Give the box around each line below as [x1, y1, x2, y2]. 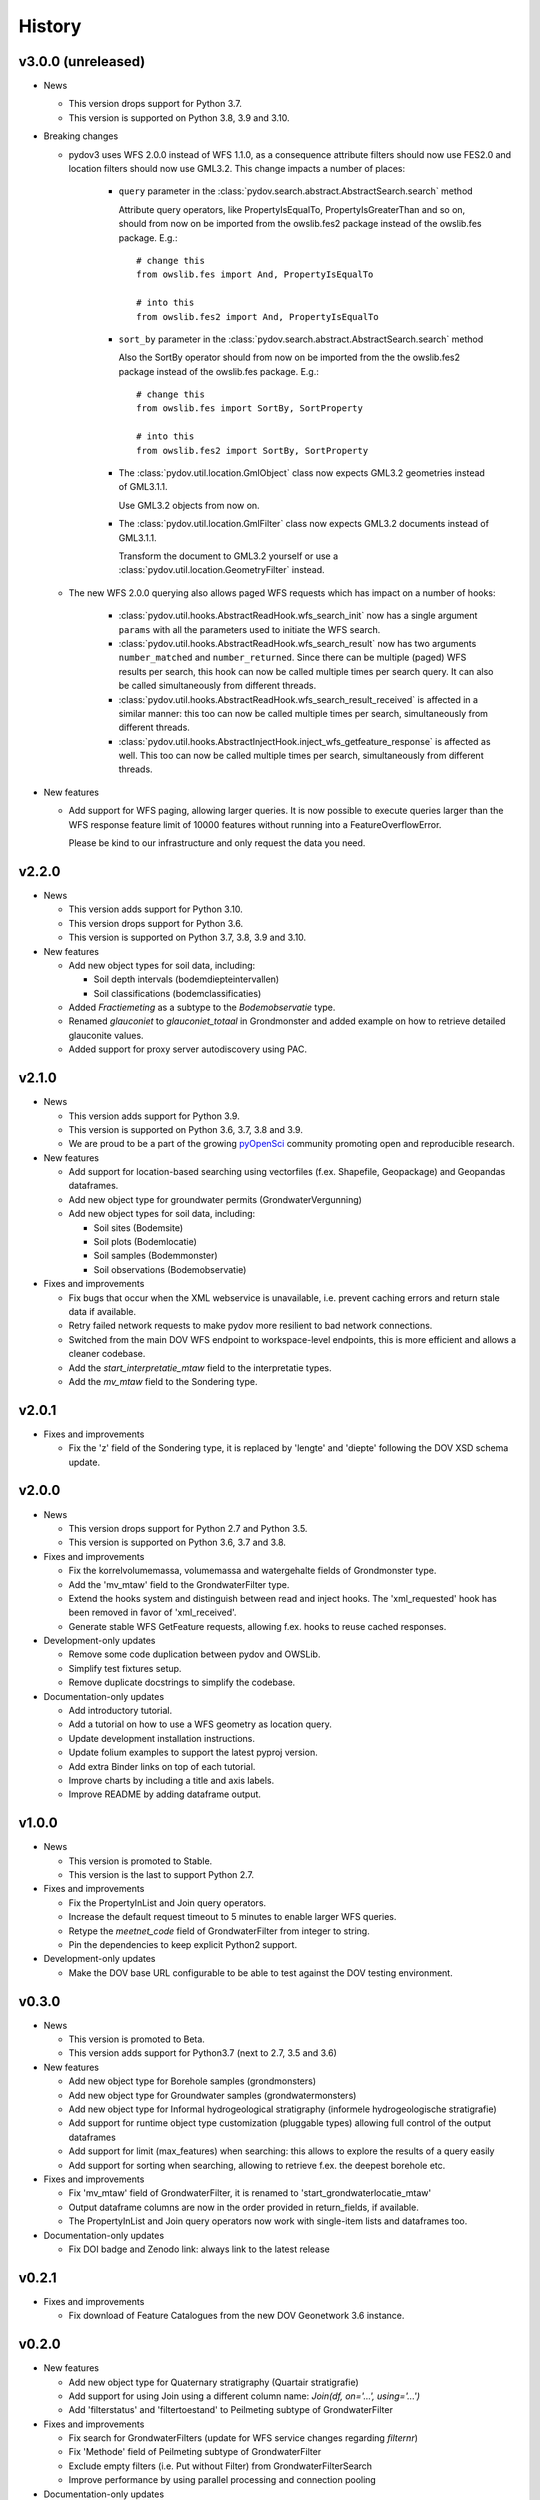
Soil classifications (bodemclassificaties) [93, 987, 262, 999]
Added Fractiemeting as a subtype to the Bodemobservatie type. [68, 1001, 336, 1014]
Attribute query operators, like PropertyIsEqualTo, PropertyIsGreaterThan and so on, [118, 203, 466, 215]
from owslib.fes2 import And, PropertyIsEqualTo [136, 311, 379, 322]
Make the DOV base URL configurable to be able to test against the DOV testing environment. [68, 1966, 454, 1979]
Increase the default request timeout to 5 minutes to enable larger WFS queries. [68, 1911, 397, 1923]
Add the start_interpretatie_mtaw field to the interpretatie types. [68, 1361, 332, 1374]
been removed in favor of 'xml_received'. [68, 1606, 237, 1619]
